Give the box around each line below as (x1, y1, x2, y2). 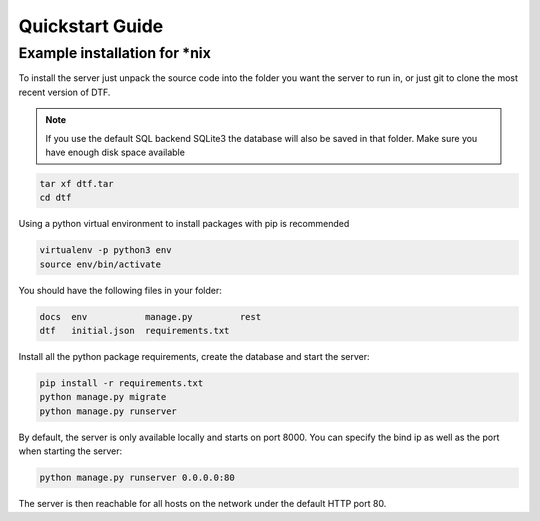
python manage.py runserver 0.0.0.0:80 (39, 472, 235, 484)
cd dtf (39, 192, 72, 204)
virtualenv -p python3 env (39, 245, 172, 256)
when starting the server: (18, 445, 123, 457)
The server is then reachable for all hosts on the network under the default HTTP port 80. (18, 498, 387, 510)
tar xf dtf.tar (39, 178, 114, 189)
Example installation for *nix (18, 44, 212, 62)
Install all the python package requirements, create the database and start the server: (18, 351, 370, 363)
